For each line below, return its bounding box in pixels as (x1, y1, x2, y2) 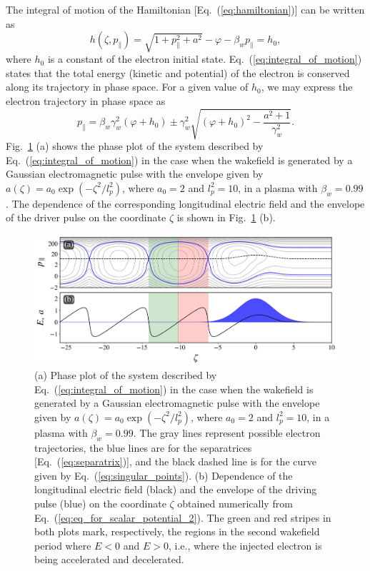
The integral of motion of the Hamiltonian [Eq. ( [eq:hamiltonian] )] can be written (6, 2, 365, 16)
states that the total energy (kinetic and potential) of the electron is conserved (6, 65, 350, 80)
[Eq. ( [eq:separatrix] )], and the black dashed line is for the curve (34, 454, 316, 469)
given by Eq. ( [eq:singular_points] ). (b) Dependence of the (34, 468, 293, 482)
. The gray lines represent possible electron (133, 425, 321, 440)
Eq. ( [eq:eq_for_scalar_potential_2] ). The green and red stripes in (34, 510, 331, 525)
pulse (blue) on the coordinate (34, 495, 166, 510)
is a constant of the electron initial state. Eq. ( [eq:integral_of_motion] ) (47, 51, 362, 66)
